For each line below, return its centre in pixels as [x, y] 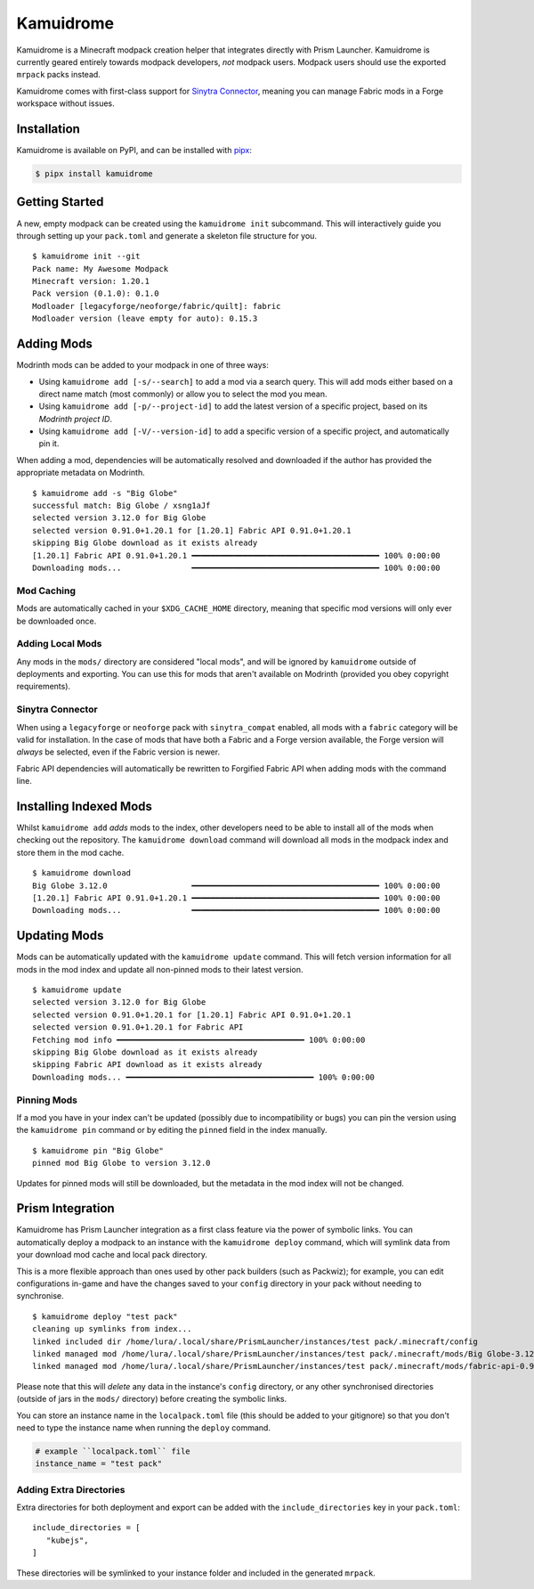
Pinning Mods [47, 1100]
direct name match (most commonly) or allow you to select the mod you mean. [183, 394]
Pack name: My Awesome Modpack [101, 269]
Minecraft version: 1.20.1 [91, 281]
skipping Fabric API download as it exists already [147, 1065]
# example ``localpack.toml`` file [113, 1451]
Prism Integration [65, 1208]
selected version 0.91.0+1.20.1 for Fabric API [138, 1027]
